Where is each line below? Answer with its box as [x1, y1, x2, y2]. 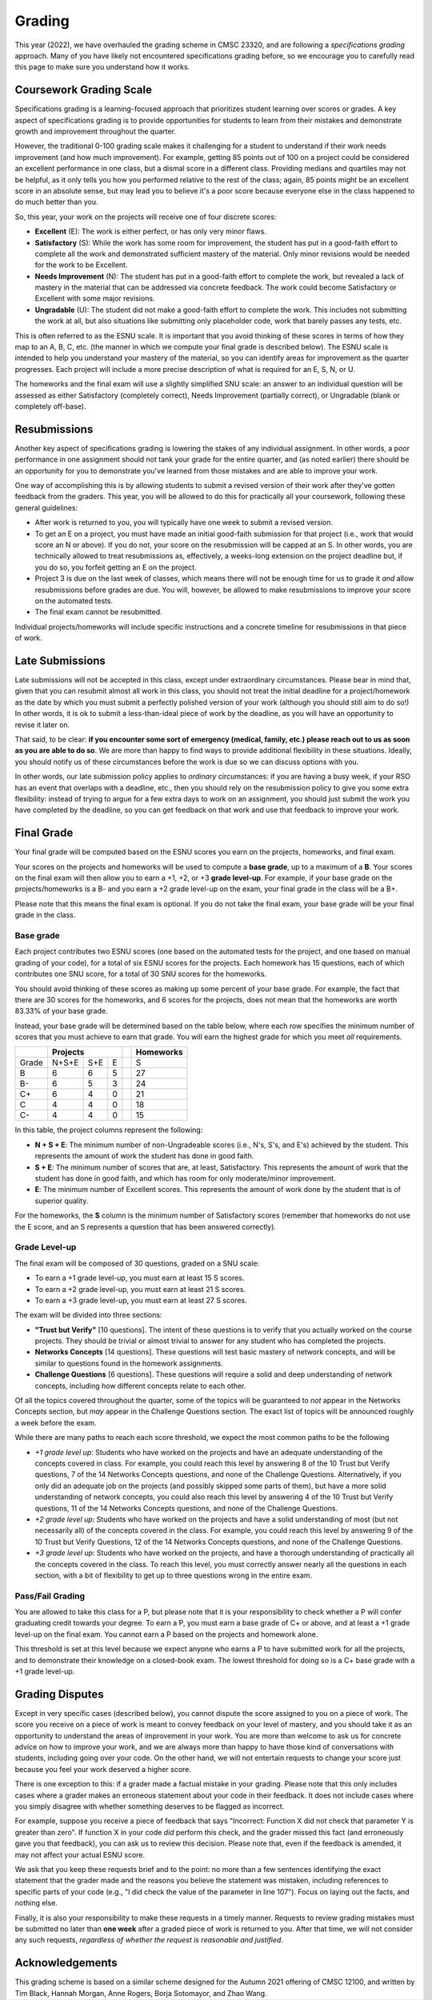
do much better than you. [14, 197, 99, 207]
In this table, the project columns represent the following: [14, 1125, 203, 1135]
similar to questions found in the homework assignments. [34, 1358, 223, 1368]
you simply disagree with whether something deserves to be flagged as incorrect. [14, 1802, 285, 1811]
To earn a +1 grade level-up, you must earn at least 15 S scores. [34, 1273, 245, 1283]
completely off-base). [14, 402, 87, 411]
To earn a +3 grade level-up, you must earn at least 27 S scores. [34, 1295, 247, 1305]
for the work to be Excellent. [34, 260, 128, 270]
